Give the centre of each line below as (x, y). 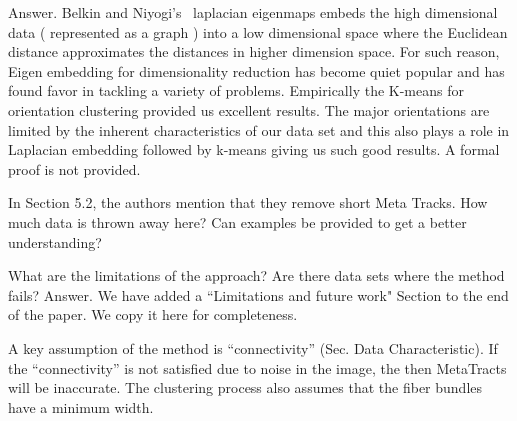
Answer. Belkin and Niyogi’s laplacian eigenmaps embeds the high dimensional (253, 12)
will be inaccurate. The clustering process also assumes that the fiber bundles (245, 387)
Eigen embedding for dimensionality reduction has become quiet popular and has (256, 70)
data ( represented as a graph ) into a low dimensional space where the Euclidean (258, 31)
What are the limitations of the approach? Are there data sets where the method (256, 275)
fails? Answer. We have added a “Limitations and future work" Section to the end (258, 294)
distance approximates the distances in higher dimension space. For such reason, (254, 51)
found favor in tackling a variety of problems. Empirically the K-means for (236, 90)
